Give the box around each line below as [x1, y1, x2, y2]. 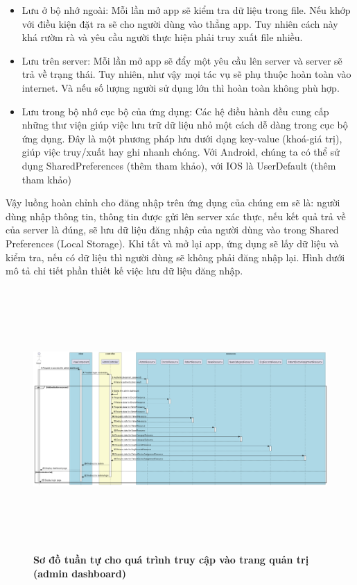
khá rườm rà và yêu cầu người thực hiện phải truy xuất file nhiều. [21, 30, 303, 44]
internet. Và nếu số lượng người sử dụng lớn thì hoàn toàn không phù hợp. [21, 80, 340, 94]
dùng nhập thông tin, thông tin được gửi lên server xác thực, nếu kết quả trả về [6, 208, 346, 223]
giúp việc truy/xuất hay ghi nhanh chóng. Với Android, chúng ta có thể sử [21, 145, 340, 159]
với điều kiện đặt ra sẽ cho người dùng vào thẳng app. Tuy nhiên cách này [21, 16, 338, 31]
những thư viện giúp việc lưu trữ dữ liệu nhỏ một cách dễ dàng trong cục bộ [21, 117, 348, 132]
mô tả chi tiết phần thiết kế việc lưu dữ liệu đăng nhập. [6, 263, 243, 278]
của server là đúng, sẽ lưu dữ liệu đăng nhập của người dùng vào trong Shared [6, 222, 339, 237]
